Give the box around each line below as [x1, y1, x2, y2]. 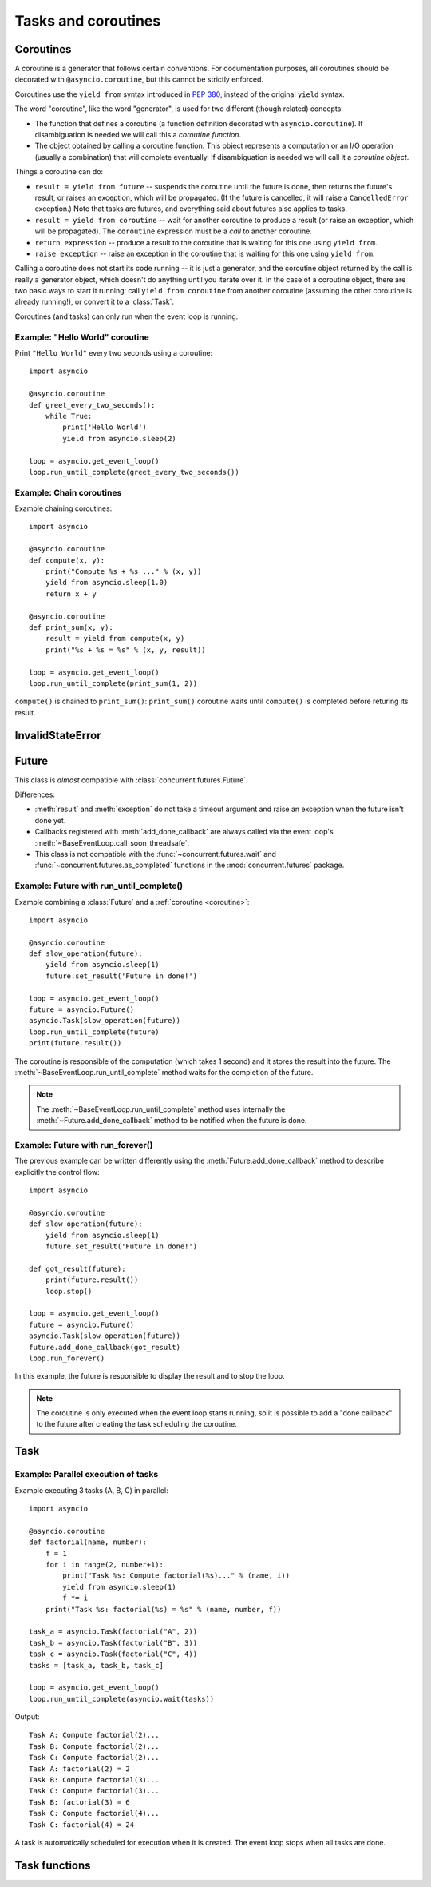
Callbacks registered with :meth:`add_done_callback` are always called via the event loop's [34, 827, 334, 837]
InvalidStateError [14, 728, 101, 742]
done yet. [34, 815, 66, 825]
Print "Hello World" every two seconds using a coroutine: [14, 348, 213, 358]
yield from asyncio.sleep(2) [62, 434, 177, 443]
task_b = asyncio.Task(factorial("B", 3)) [29, 1638, 198, 1647]
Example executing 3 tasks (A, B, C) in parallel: [14, 1485, 168, 1495]
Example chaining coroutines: [14, 504, 113, 513]
